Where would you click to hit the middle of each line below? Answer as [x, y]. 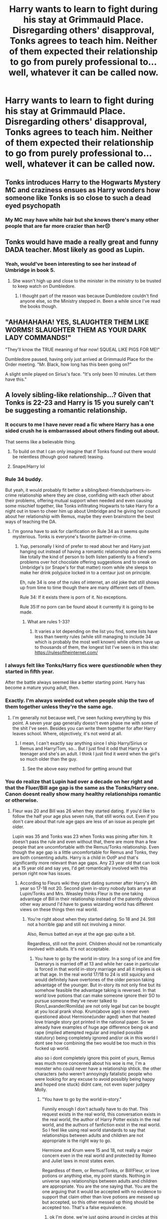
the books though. [39, 306]
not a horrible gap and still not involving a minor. [76, 924]
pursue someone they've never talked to [76, 1001]
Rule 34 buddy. [24, 479]
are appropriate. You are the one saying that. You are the [100, 1186]
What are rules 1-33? [48, 621]
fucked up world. [52, 1048]
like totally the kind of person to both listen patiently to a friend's [86, 557]
